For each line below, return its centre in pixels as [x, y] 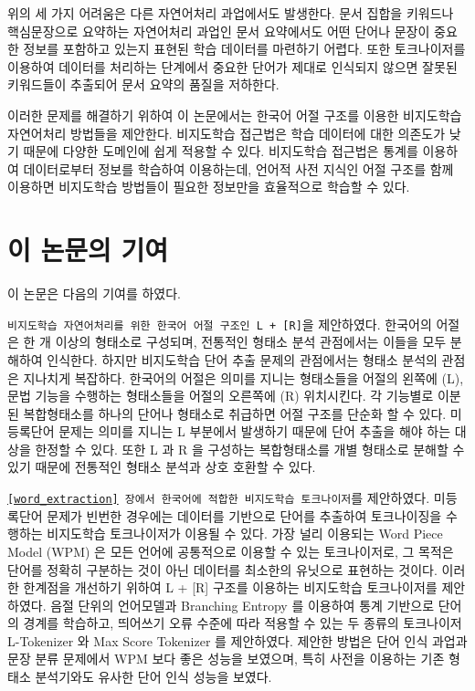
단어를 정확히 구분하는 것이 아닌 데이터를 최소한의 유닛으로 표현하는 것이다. [222, 569]
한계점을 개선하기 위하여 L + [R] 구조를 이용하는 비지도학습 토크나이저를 [230, 587]
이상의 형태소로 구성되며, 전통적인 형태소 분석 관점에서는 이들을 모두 [251, 342]
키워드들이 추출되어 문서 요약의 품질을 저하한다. [143, 84]
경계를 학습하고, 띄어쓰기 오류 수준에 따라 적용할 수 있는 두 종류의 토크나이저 [243, 623]
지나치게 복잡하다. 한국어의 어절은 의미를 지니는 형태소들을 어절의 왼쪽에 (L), [243, 377]
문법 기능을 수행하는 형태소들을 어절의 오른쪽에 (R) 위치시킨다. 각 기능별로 [221, 396]
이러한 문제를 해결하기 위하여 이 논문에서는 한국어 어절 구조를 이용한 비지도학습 [235, 115]
